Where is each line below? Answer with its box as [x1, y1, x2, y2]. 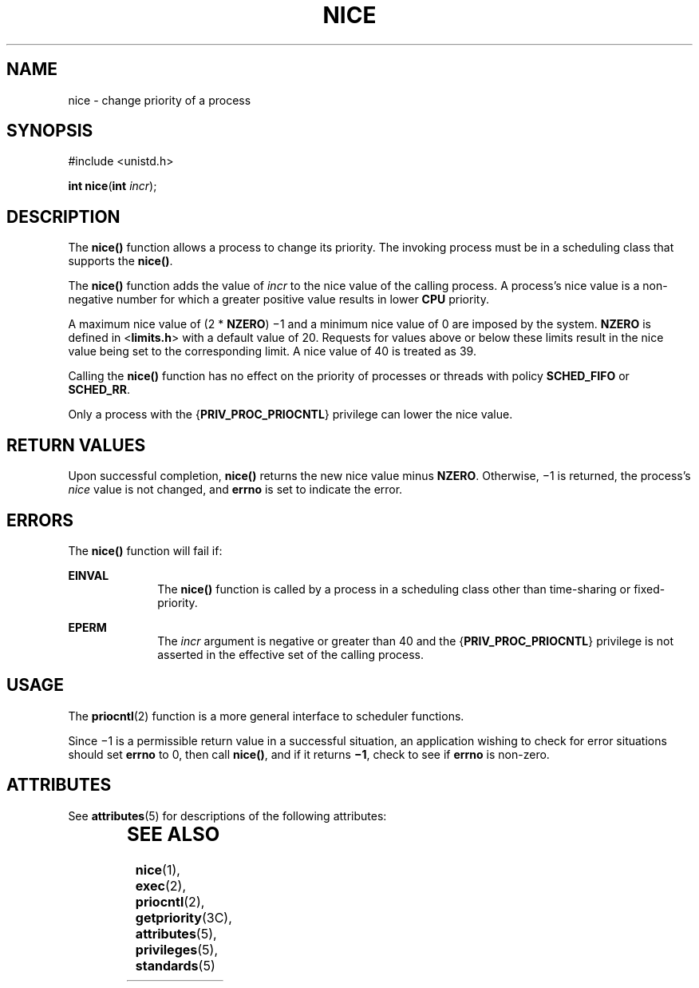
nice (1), [135, 861, 180, 878]
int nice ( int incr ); [68, 179, 157, 193]
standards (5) [135, 957, 215, 974]
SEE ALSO [126, 822, 220, 846]
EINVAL [68, 568, 109, 582]
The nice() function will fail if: [68, 543, 223, 557]
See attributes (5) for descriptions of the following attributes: [68, 808, 387, 823]
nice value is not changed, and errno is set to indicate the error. [68, 482, 403, 497]
